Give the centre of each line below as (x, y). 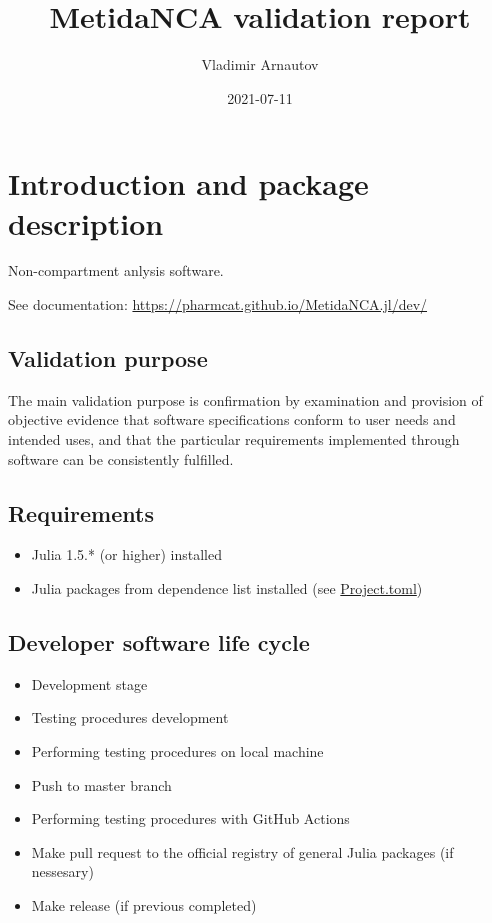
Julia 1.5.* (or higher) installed (126, 554)
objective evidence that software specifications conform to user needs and (232, 419)
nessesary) (62, 871)
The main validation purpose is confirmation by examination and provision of (245, 399)
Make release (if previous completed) (144, 904)
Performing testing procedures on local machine (177, 750)
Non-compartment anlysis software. (116, 270)
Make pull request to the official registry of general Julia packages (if (242, 851)
